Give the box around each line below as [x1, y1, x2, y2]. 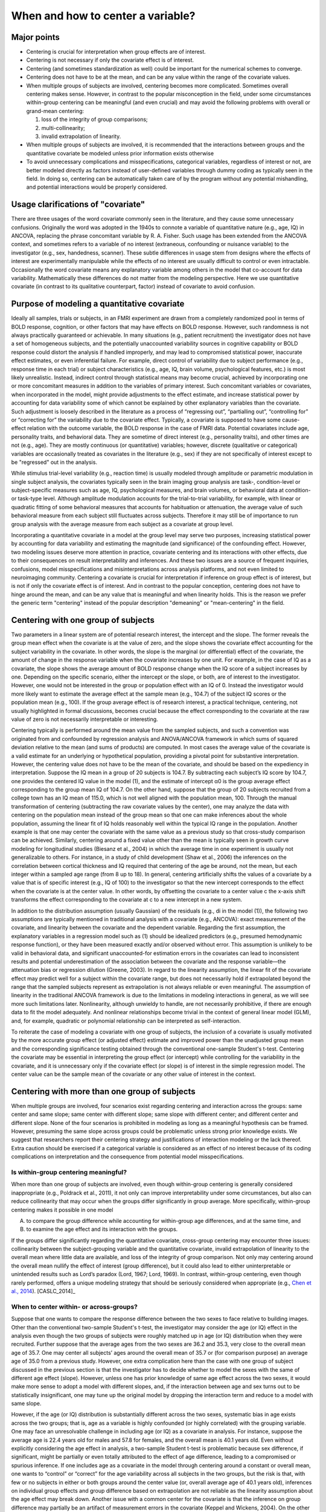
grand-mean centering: [26, 107, 85, 114]
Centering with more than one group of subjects [11, 1086, 196, 1097]
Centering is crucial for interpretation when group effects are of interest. [26, 48, 206, 56]
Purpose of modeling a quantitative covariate [11, 299, 185, 309]
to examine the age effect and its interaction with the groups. [26, 1225, 178, 1233]
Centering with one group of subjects [11, 614, 155, 625]
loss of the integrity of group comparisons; [41, 116, 148, 123]
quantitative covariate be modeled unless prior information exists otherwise [26, 149, 214, 157]
